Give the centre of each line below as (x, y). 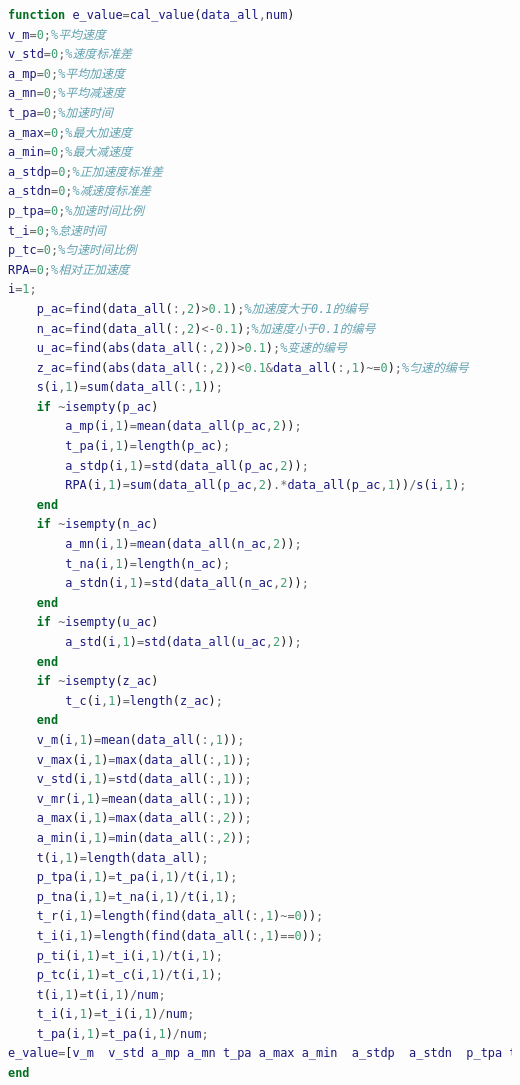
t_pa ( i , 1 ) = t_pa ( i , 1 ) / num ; (122, 1033)
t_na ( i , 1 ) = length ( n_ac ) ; (148, 563)
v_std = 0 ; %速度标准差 (70, 54)
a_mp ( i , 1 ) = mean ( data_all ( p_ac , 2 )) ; (183, 426)
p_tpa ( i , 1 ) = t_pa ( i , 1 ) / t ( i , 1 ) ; (137, 877)
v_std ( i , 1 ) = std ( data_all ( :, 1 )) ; (144, 779)
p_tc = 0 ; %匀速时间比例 (72, 250)
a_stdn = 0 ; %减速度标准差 (79, 191)
